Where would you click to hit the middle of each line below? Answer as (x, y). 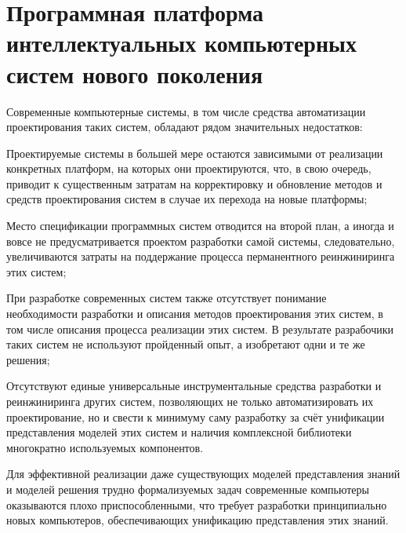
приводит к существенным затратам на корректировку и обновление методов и (194, 183)
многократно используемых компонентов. (105, 447)
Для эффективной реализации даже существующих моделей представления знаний (203, 474)
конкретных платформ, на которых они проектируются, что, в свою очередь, (189, 168)
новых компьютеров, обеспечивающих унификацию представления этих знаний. (198, 520)
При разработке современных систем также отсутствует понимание (167, 298)
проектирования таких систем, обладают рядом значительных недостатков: (185, 127)
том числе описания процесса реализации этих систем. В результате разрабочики (200, 329)
